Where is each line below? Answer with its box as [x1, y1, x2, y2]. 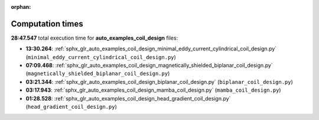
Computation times [11, 18, 83, 29]
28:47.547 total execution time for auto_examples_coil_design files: [11, 34, 178, 41]
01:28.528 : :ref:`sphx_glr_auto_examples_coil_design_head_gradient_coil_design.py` [25, 95, 231, 102]
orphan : [11, 4, 31, 10]
